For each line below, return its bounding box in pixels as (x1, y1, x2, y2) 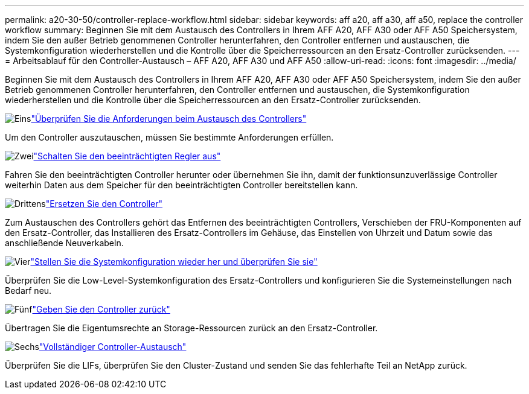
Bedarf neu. (5, 285, 52, 296)
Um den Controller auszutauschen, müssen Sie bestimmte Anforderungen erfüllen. (5, 132, 334, 142)
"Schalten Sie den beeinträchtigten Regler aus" (33, 151, 221, 161)
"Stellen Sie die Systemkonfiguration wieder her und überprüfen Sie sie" (30, 256, 318, 267)
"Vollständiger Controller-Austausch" (39, 342, 187, 352)
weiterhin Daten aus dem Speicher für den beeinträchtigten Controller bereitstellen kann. (5, 180, 358, 190)
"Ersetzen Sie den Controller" (45, 199, 163, 209)
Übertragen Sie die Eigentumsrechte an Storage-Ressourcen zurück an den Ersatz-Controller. (5, 323, 378, 333)
